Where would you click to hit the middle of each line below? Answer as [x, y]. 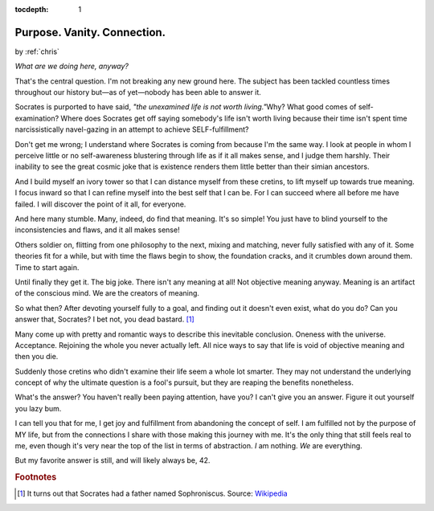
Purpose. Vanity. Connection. [90, 32]
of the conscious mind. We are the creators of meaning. [107, 293]
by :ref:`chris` [37, 51]
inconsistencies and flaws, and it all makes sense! [97, 230]
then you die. [37, 357]
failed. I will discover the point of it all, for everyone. [100, 204]
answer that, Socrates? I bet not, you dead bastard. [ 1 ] [104, 319]
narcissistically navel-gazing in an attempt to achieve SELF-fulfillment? [132, 129]
